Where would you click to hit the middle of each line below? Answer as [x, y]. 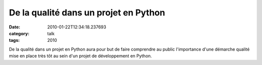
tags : [14, 40]
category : [19, 33]
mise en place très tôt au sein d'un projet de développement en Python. [81, 56]
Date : [15, 27]
